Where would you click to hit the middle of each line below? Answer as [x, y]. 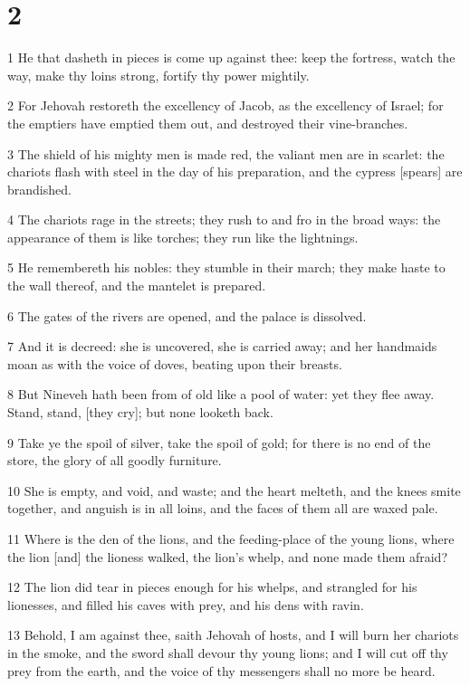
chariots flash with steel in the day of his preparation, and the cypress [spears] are [235, 171]
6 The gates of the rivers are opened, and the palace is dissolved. [187, 315]
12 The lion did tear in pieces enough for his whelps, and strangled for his [212, 587]
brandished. [39, 189]
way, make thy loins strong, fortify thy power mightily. [158, 75]
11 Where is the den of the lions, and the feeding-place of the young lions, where [231, 538]
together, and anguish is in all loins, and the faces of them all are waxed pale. [223, 508]
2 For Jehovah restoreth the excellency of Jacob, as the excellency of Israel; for [225, 105]
